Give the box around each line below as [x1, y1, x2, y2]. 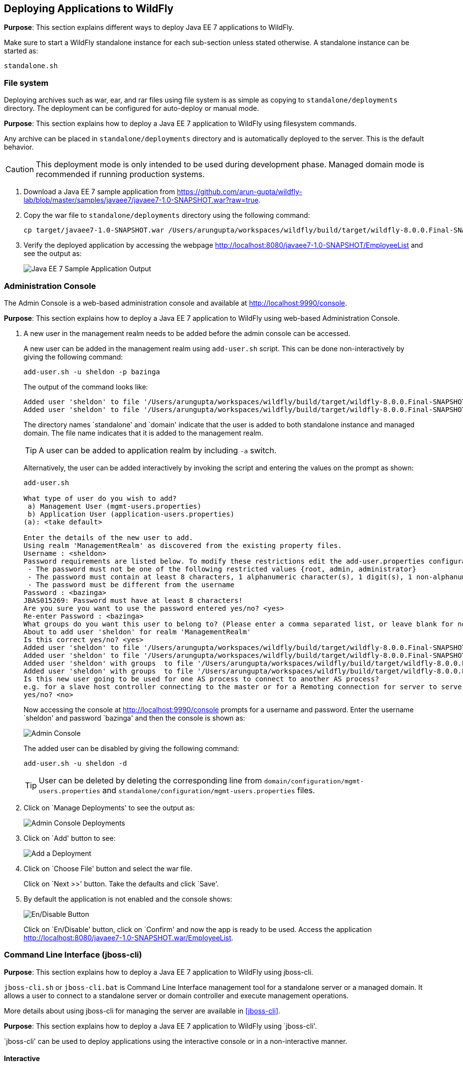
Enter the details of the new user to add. [24, 533, 193, 542]
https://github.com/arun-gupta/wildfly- [177, 187, 302, 196]
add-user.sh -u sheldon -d [24, 759, 127, 767]
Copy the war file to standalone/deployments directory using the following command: [24, 211, 310, 220]
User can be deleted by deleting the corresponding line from [39, 775, 262, 785]
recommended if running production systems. [36, 169, 205, 180]
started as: [4, 47, 38, 55]
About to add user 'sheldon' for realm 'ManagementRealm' [24, 627, 251, 636]
